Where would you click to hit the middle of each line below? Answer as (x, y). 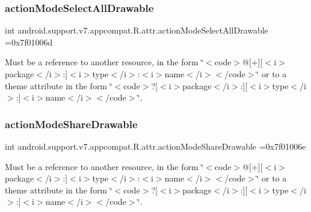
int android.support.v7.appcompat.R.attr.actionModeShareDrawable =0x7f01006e (155, 146)
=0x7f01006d (29, 42)
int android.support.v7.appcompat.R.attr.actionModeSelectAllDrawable (137, 30)
